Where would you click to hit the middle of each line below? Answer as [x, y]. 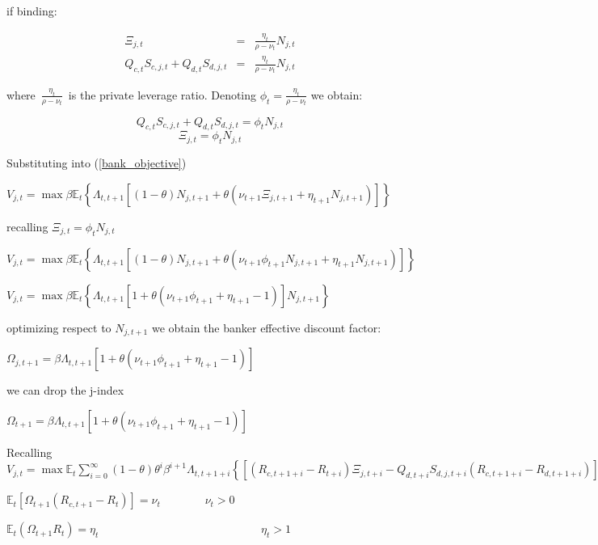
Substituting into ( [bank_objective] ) [97, 163]
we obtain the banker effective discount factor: [266, 327]
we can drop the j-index [65, 390]
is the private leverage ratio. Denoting [162, 94]
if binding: [32, 11]
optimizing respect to [59, 327]
